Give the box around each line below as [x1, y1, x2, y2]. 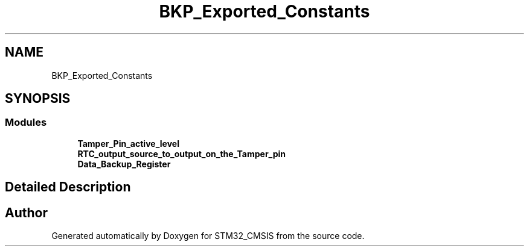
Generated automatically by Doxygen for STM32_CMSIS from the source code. [51, 231, 365, 241]
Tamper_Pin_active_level [77, 138, 179, 149]
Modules [5, 116, 47, 129]
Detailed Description [5, 179, 131, 195]
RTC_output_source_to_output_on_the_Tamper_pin [77, 148, 286, 159]
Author [5, 205, 48, 220]
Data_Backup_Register [77, 158, 171, 169]
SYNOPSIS [5, 91, 71, 107]
